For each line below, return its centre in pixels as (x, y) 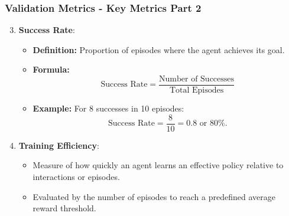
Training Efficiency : (59, 145)
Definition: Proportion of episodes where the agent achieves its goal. (159, 49)
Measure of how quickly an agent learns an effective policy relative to (158, 165)
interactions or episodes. (76, 176)
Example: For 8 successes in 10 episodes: (108, 108)
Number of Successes (197, 79)
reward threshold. (64, 208)
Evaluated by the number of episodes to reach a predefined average (154, 196)
